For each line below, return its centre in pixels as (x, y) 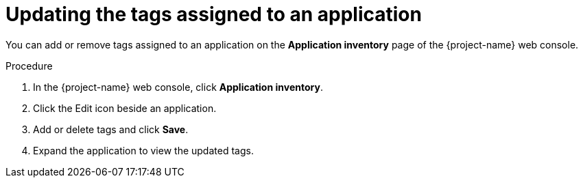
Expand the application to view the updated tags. (143, 150)
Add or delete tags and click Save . (111, 129)
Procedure (29, 66)
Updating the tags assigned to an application (214, 14)
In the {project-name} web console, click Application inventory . (178, 87)
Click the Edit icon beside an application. (125, 108)
